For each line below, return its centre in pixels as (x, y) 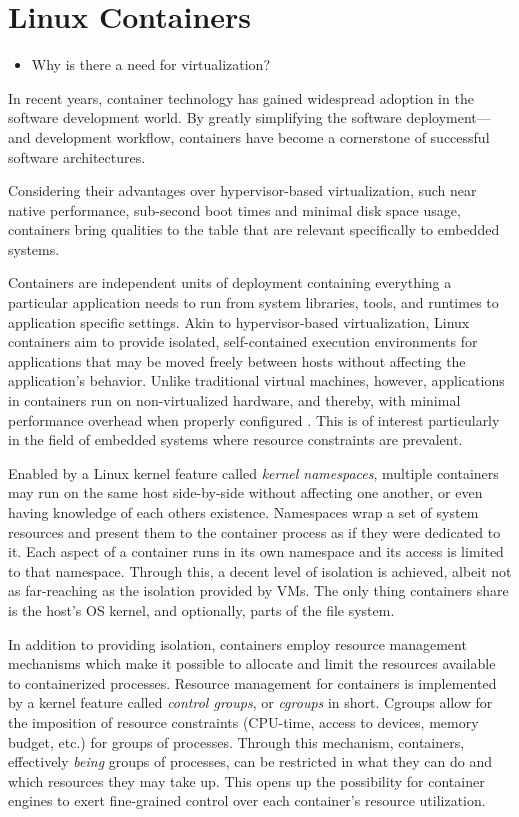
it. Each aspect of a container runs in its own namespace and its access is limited (256, 551)
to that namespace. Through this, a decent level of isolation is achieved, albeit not (260, 570)
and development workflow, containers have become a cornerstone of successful (249, 136)
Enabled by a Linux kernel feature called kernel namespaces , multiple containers (253, 472)
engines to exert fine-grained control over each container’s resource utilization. (247, 800)
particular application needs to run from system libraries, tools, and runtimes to (253, 302)
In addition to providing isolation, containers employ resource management (237, 643)
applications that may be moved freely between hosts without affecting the (237, 360)
